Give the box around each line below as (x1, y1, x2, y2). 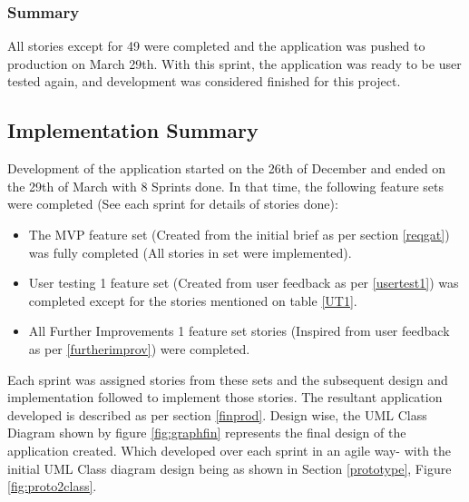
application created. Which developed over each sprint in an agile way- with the (7, 440, 452, 459)
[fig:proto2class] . (7, 477, 97, 496)
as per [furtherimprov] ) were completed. (28, 339, 250, 358)
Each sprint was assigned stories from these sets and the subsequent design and (7, 369, 448, 389)
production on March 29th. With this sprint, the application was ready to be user (7, 54, 462, 73)
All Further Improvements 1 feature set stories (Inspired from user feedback (28, 321, 450, 340)
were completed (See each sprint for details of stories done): (7, 194, 338, 213)
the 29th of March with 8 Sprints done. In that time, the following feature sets (7, 176, 445, 195)
